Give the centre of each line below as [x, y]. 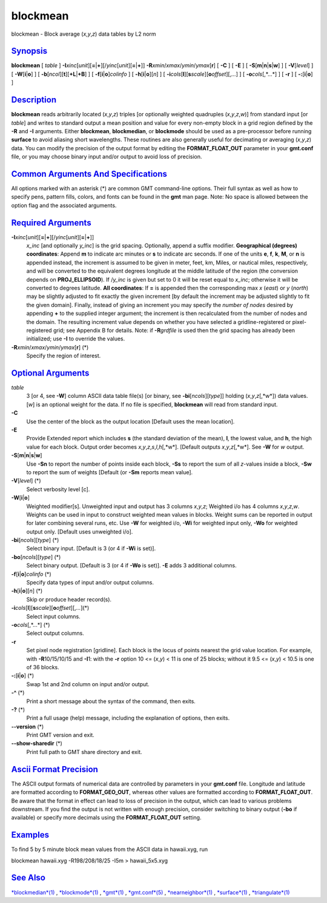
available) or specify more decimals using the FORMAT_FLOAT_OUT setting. [106, 818]
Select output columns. [55, 633]
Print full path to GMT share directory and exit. [84, 752]
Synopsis [29, 51]
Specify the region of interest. [64, 356]
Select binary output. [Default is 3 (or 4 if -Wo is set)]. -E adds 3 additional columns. [131, 566]
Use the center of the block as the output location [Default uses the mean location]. [130, 422]
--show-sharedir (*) [37, 743]
